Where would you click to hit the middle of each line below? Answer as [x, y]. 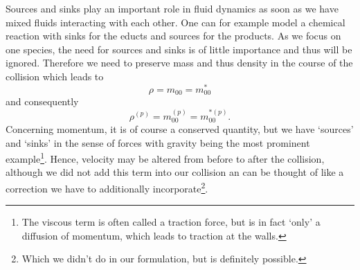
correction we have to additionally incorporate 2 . [107, 187]
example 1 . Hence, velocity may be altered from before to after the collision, [165, 157]
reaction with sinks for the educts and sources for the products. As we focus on [173, 36]
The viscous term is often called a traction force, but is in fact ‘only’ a [171, 222]
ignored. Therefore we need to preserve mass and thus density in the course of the [179, 63]
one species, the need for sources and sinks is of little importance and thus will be [179, 49]
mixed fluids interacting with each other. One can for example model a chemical [175, 22]
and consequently [42, 101]
